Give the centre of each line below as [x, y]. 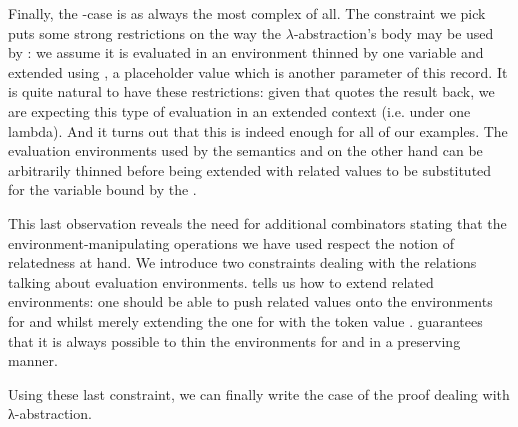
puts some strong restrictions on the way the [145, 32]
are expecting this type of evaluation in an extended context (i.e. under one [239, 110]
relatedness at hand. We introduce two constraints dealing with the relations [242, 262]
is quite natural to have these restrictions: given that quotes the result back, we [251, 91]
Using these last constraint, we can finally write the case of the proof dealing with [259, 393]
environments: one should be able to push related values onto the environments [250, 301]
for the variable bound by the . [102, 189]
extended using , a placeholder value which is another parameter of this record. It [258, 71]
